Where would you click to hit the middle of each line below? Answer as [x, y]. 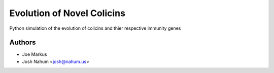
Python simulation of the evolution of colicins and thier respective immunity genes [95, 28]
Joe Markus [35, 54]
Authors [23, 43]
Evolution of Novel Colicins [67, 13]
